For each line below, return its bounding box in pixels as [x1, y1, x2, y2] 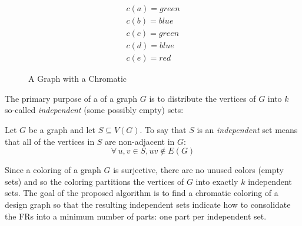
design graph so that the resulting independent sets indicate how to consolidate [5, 198, 291, 210]
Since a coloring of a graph [5, 164, 101, 176]
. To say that [140, 123, 187, 135]
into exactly [195, 175, 238, 187]
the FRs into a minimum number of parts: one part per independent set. [5, 210, 267, 222]
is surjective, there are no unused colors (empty [113, 164, 284, 176]
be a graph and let [28, 123, 95, 135]
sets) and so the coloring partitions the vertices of [5, 175, 184, 187]
